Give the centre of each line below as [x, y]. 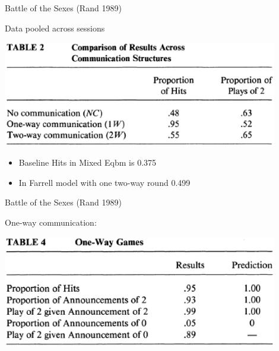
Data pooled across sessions [55, 28]
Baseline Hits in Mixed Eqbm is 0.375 [88, 162]
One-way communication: [51, 222]
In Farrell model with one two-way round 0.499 [104, 182]
